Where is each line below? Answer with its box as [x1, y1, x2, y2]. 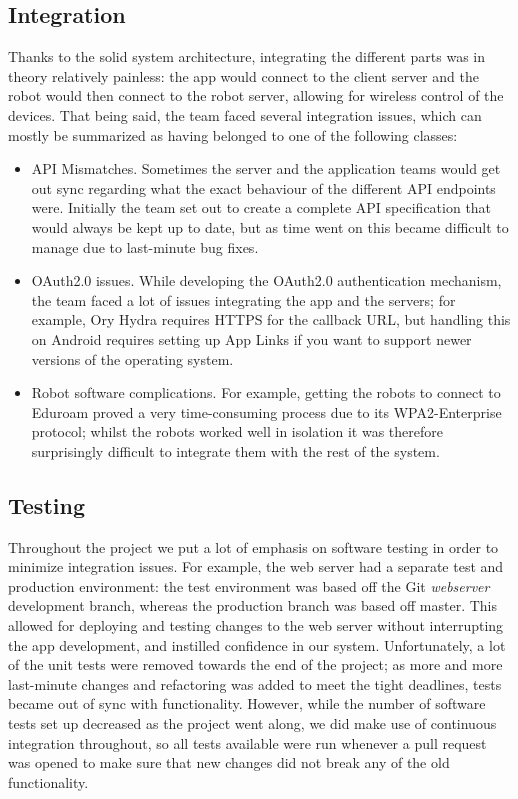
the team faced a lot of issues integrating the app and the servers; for [31, 289, 456, 310]
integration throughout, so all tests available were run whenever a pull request [8, 732, 487, 753]
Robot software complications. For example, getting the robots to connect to [31, 382, 501, 403]
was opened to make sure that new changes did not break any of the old [8, 752, 450, 773]
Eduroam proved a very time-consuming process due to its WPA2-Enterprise [31, 401, 502, 422]
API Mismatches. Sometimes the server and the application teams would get [31, 158, 501, 179]
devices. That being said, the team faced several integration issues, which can [8, 104, 482, 125]
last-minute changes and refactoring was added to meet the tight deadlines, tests [8, 673, 502, 694]
